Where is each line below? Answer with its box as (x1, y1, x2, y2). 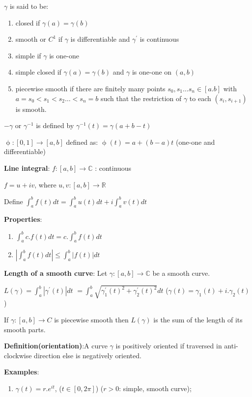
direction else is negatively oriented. (34, 350, 141, 360)
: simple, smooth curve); (119, 383, 192, 394)
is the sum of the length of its (153, 315, 243, 325)
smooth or (15, 34, 46, 44)
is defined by (36, 120, 74, 131)
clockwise (4, 350, 32, 360)
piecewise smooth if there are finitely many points (15, 83, 166, 93)
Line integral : (4, 162, 50, 173)
